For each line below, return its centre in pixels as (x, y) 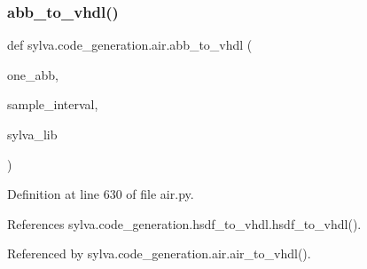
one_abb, (33, 74)
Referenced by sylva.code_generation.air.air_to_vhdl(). (159, 253)
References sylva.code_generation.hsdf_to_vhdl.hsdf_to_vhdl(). (184, 223)
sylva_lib (32, 134)
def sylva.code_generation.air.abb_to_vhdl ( (130, 45)
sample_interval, (53, 104)
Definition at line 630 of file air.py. (101, 194)
